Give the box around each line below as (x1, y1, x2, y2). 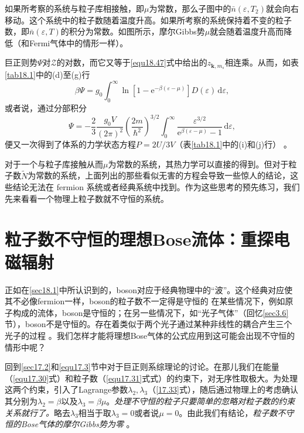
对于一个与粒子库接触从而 (5, 157, 103, 170)
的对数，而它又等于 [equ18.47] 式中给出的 (56, 56, 207, 68)
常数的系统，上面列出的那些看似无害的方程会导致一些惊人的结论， (36, 169, 291, 181)
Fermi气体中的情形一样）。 (29, 36, 128, 49)
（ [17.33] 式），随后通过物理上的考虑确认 (148, 383, 298, 396)
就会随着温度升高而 (210, 25, 284, 37)
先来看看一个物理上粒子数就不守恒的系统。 (5, 192, 169, 204)
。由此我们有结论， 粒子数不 (179, 406, 286, 418)
